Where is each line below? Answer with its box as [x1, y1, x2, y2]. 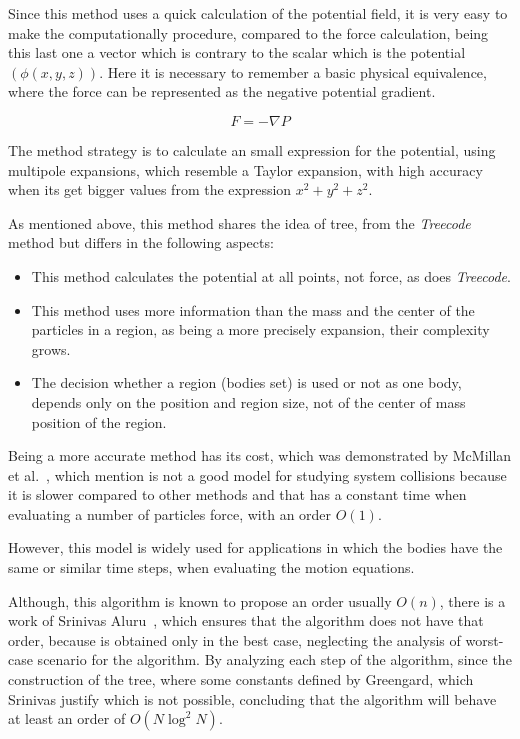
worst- [465, 629, 504, 650]
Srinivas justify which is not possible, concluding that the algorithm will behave [8, 688, 497, 709]
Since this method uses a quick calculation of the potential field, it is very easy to [8, 3, 508, 23]
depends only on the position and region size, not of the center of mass [31, 391, 466, 412]
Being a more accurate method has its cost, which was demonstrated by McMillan [8, 445, 512, 466]
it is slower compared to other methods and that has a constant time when [8, 484, 467, 505]
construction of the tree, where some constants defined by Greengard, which [8, 669, 474, 690]
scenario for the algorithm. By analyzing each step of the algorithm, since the [37, 649, 512, 670]
